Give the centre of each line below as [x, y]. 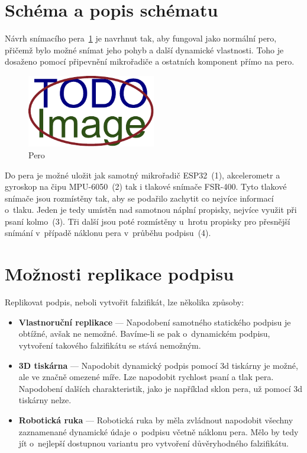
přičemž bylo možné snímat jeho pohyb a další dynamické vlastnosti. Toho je [144, 50]
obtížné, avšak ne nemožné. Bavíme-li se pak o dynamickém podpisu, [144, 334]
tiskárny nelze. [45, 400]
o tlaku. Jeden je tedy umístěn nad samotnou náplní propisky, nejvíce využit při [151, 210]
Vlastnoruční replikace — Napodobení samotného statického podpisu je [155, 322]
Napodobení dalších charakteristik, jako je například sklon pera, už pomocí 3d [160, 388]
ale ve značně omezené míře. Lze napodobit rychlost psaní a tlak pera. [146, 377]
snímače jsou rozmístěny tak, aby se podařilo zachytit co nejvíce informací [139, 198]
